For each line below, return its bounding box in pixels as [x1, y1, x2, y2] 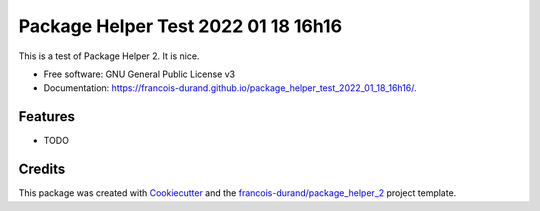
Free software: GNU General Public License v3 [43, 68, 236, 80]
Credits [18, 161, 66, 178]
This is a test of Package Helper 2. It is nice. [18, 50, 200, 62]
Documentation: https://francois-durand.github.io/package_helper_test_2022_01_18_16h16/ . [43, 82, 417, 94]
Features [18, 108, 75, 125]
